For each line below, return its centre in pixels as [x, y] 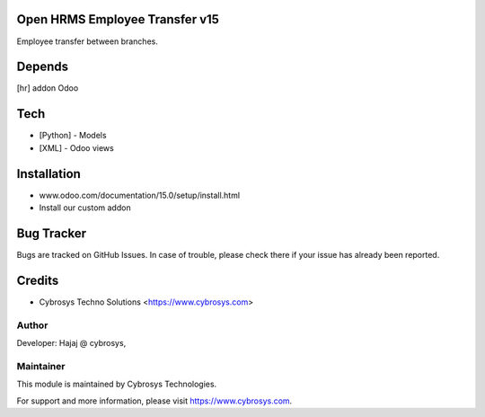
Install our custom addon [85, 208]
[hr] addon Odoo [48, 88]
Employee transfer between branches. [88, 41]
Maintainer [41, 366]
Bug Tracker [52, 233]
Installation [48, 174]
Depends [43, 67]
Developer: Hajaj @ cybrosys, [71, 342]
